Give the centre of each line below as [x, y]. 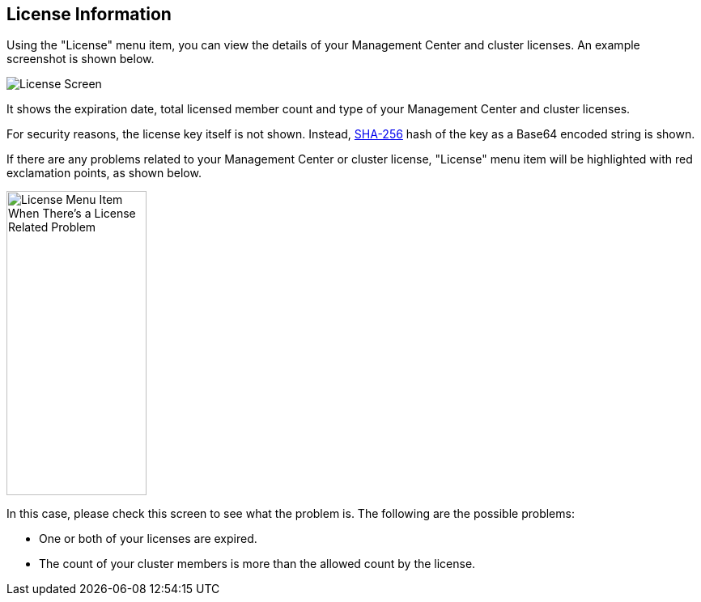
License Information [89, 14]
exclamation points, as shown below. [104, 173]
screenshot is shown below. [81, 59]
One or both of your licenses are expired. [148, 539]
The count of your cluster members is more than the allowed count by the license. [257, 564]
